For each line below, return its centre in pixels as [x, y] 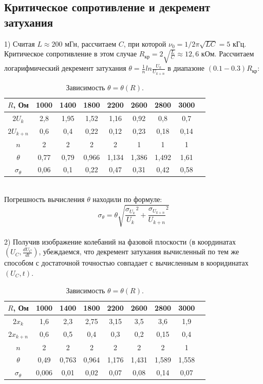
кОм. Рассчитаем [228, 54]
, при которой [145, 43]
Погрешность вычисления [44, 199]
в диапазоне [186, 68]
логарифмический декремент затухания [65, 68]
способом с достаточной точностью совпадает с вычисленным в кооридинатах [126, 263]
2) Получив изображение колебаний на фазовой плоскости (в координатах [120, 241]
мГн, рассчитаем [91, 43]
